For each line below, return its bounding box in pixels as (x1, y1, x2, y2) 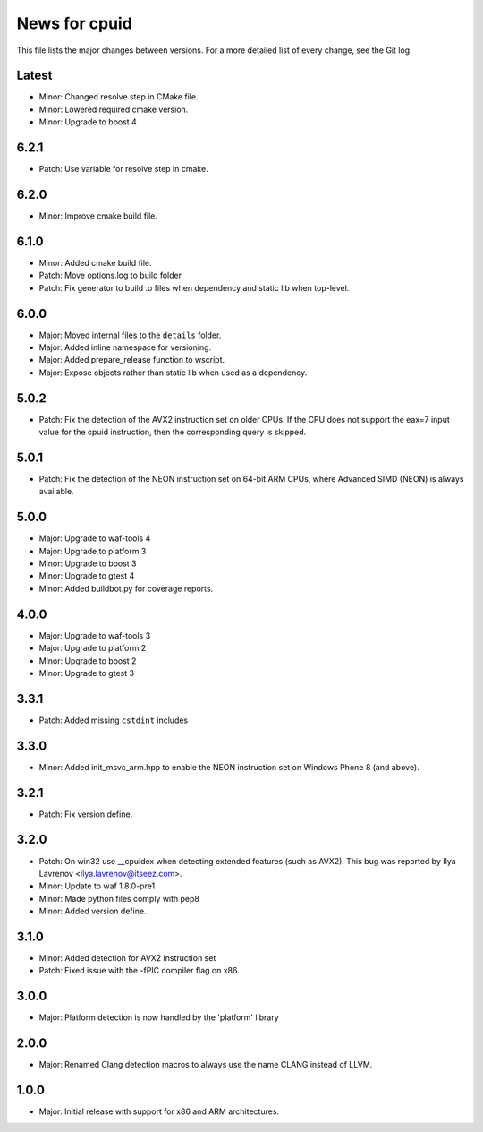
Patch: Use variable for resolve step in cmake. (38, 164, 209, 175)
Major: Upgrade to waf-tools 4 (38, 533, 151, 544)
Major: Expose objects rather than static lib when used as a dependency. (38, 367, 308, 378)
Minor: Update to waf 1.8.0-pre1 (38, 880, 156, 891)
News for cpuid (16, 13, 133, 33)
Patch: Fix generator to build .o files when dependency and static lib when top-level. (38, 282, 350, 293)
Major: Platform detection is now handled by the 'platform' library (38, 1012, 279, 1023)
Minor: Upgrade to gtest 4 (38, 570, 135, 581)
